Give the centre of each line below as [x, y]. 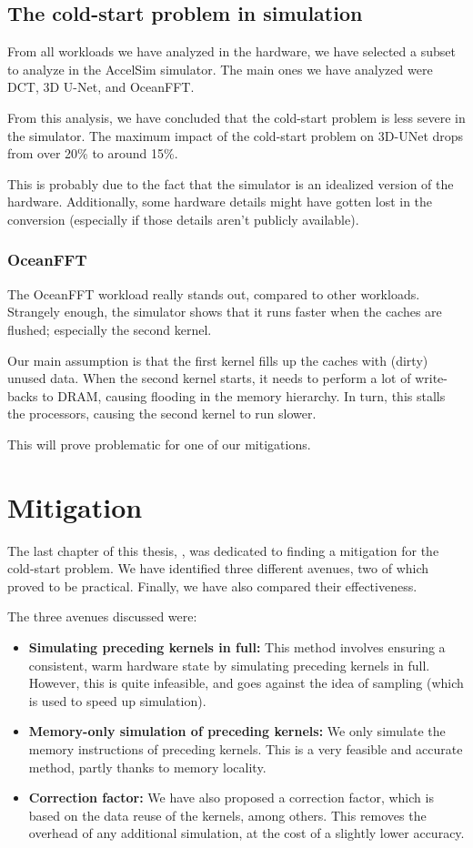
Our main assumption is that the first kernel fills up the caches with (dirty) [218, 360]
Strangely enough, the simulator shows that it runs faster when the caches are [225, 312]
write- [431, 378]
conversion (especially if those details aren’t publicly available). [183, 219]
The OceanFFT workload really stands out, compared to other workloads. [214, 293]
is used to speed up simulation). [117, 700]
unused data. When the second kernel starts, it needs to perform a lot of [209, 378]
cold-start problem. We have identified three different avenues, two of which [218, 568]
